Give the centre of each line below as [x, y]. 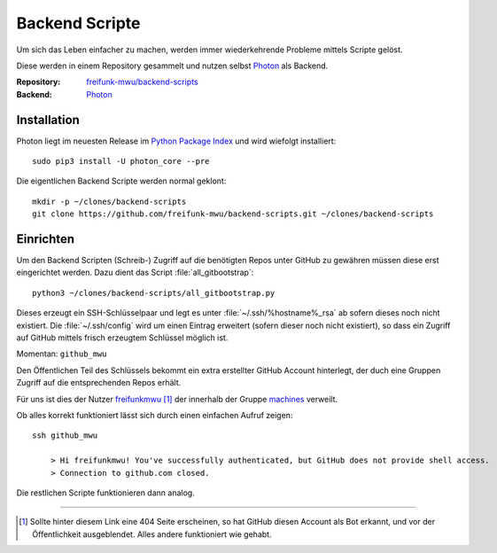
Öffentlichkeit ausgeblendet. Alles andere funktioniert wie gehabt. [152, 534]
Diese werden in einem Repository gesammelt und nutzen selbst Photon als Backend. [172, 66]
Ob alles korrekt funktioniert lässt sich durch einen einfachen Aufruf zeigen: [155, 415]
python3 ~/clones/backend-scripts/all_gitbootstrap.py [154, 293]
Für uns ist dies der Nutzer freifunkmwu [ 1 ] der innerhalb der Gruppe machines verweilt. [177, 399]
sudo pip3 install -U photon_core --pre [121, 161]
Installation [48, 120]
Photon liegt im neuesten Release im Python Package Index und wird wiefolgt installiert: [176, 141]
